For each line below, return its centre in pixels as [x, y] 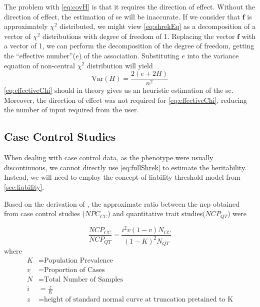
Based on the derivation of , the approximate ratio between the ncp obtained [122, 203]
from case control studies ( [45, 213]
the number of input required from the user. [71, 110]
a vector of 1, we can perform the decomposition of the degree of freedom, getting [129, 46]
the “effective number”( [40, 55]
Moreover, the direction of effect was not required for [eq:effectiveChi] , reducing [126, 100]
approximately [26, 26]
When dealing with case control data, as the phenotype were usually [109, 157]
